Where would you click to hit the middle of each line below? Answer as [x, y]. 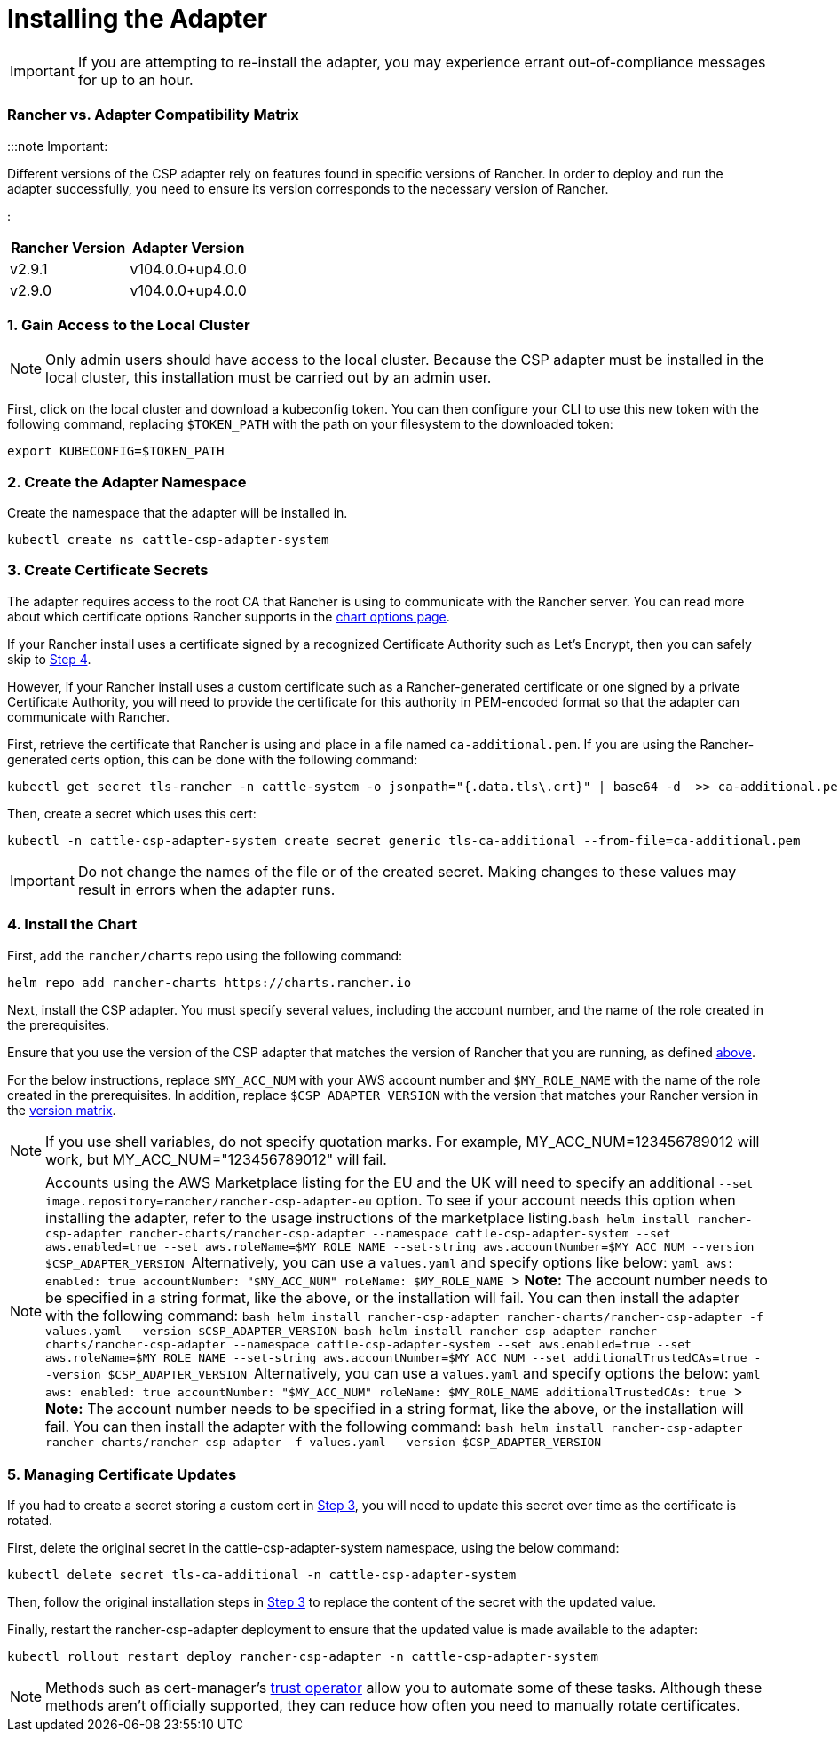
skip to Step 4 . [49, 659]
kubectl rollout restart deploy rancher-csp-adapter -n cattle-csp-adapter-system [303, 1657]
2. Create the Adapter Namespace [127, 482]
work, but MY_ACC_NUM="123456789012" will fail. [216, 1159]
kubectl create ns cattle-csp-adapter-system [168, 540]
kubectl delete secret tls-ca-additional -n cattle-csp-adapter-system [262, 1575]
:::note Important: [58, 146]
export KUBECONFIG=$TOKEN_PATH [116, 451]
